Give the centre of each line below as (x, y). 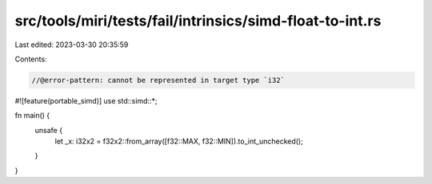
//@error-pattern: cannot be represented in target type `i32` (158, 80)
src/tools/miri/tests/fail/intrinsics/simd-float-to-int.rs (198, 21)
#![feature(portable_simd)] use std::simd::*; (86, 100)
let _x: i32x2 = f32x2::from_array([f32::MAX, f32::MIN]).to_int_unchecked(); (179, 141)
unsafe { (49, 130)
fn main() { (32, 115)
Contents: (31, 59)
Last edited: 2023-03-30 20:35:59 (72, 45)
